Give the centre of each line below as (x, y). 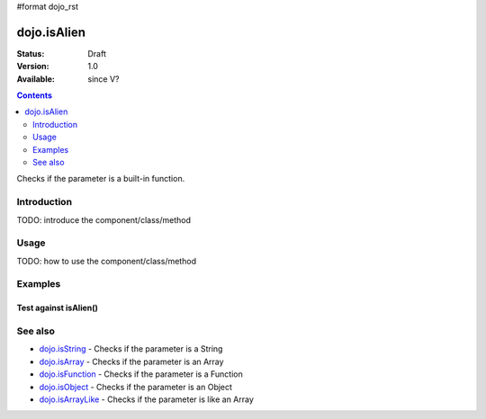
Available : (36, 79)
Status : (31, 53)
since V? (103, 79)
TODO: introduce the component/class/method (103, 219)
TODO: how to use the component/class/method (107, 261)
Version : (33, 67)
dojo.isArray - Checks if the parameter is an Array (131, 361)
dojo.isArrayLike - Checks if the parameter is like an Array (146, 399)
